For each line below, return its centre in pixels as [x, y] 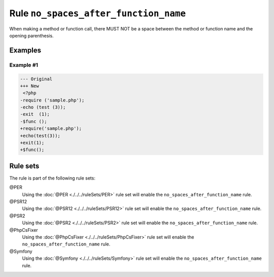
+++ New [29, 86]
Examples [25, 50]
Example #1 [24, 65]
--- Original [36, 79]
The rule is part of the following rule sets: [53, 178]
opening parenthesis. [31, 36]
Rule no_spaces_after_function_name [98, 13]
